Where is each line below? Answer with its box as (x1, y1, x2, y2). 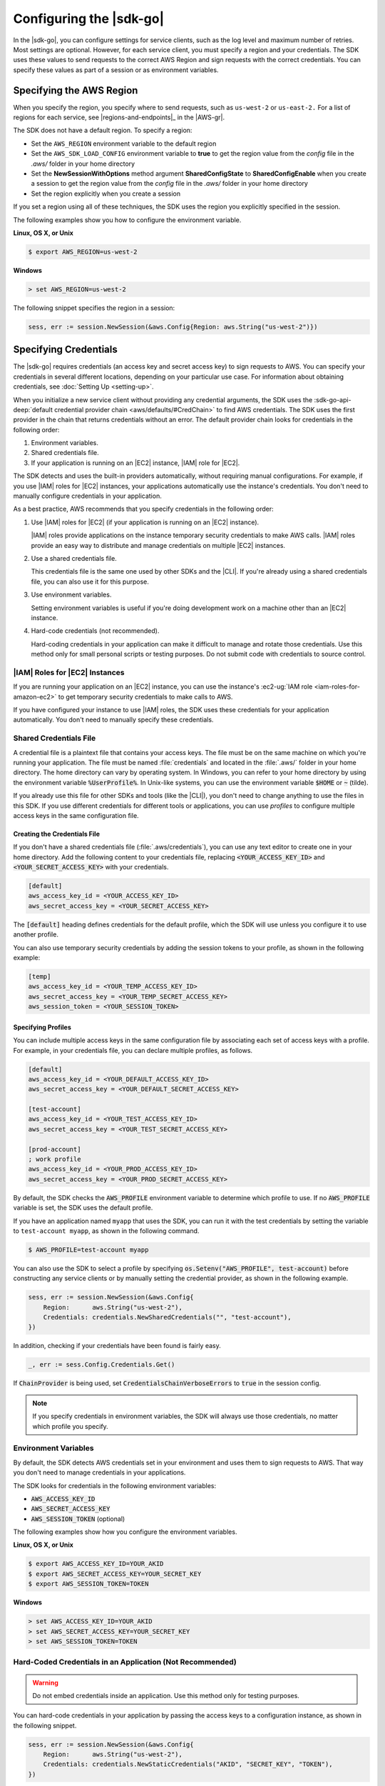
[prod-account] (28, 1145, 81, 1153)
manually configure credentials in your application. (13, 492, 162, 500)
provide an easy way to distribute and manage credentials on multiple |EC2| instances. (31, 541, 285, 549)
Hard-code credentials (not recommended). (31, 627, 160, 635)
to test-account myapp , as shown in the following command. (13, 1226, 200, 1235)
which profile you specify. (32, 1422, 108, 1430)
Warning (32, 1678, 58, 1687)
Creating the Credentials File (13, 829, 100, 838)
